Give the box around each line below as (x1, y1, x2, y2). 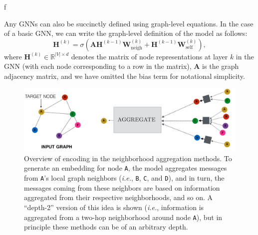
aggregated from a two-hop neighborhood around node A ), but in (24, 212, 223, 222)
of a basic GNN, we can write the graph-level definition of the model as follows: (4, 28, 248, 38)
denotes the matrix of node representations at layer (71, 51, 228, 61)
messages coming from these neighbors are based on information (24, 182, 220, 193)
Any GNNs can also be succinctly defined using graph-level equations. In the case (4, 18, 254, 28)
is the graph (202, 61, 239, 71)
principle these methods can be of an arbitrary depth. (24, 222, 188, 232)
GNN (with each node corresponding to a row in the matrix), (4, 61, 192, 71)
